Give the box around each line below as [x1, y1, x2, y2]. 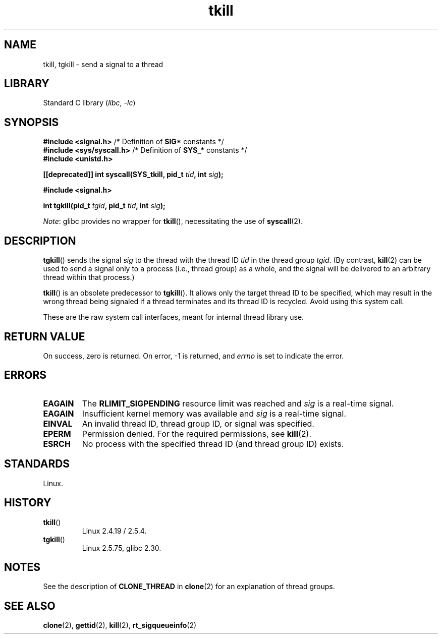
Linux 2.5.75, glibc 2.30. [82, 543, 161, 552]
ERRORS [4, 369, 47, 382]
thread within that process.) [43, 273, 135, 282]
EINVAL [43, 418, 73, 429]
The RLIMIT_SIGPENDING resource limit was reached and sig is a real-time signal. [82, 398, 394, 409]
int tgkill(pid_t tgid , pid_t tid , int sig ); [43, 201, 165, 210]
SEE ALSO [4, 599, 56, 612]
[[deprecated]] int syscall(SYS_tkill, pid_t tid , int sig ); [43, 170, 224, 179]
